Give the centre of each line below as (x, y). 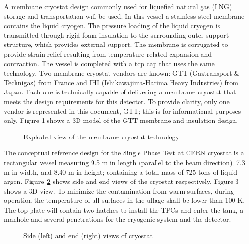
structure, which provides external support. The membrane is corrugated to (116, 44)
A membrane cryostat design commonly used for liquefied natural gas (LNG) (118, 6)
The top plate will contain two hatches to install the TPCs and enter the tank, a (124, 209)
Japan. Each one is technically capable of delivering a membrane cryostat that (120, 92)
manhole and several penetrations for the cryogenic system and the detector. (117, 219)
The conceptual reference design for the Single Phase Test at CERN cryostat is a (124, 153)
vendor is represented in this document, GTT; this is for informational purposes (123, 111)
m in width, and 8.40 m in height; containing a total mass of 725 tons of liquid (121, 172)
